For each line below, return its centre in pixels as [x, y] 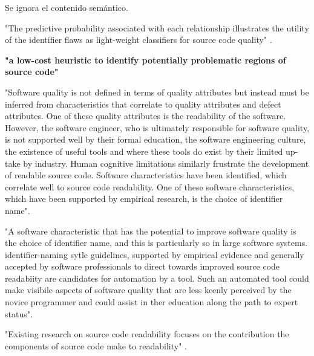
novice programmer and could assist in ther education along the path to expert [152, 302]
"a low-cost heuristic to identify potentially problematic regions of [146, 60]
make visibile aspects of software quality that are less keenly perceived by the [148, 290]
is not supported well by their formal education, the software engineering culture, [155, 139]
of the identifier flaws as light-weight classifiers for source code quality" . [139, 40]
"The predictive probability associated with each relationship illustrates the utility [157, 28]
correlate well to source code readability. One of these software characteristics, [150, 186]
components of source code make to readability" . [96, 345]
